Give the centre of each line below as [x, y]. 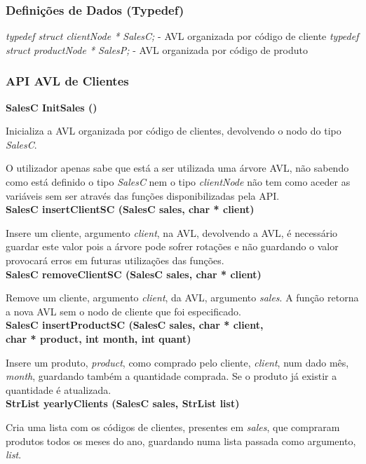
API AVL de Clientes [67, 81]
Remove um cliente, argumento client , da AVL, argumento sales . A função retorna [182, 298]
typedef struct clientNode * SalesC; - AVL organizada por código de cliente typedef [182, 36]
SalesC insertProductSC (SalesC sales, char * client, [135, 325]
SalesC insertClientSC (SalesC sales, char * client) [130, 209]
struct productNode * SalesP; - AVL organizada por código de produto [157, 49]
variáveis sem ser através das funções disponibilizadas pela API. [143, 195]
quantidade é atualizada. [59, 389]
